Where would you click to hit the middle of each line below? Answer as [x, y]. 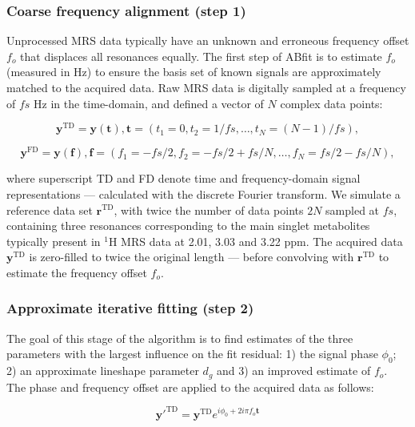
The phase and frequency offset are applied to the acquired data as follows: [190, 387]
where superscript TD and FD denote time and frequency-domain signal [184, 178]
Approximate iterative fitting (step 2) [130, 308]
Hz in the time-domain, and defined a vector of [149, 103]
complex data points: [331, 103]
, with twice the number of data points [209, 209]
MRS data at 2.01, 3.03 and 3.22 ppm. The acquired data [262, 241]
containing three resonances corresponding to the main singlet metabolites [188, 226]
